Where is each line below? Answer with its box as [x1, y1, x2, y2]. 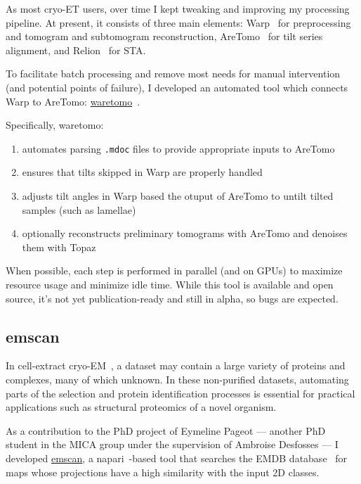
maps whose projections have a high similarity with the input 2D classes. [6, 464, 320, 479]
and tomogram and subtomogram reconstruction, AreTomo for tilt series [6, 29, 323, 44]
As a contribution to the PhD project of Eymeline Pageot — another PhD [6, 423, 326, 438]
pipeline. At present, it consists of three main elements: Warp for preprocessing [6, 15, 351, 30]
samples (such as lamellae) [22, 202, 136, 217]
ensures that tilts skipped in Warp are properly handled [22, 165, 263, 179]
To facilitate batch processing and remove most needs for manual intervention [6, 66, 341, 81]
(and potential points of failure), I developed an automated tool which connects [6, 79, 348, 94]
